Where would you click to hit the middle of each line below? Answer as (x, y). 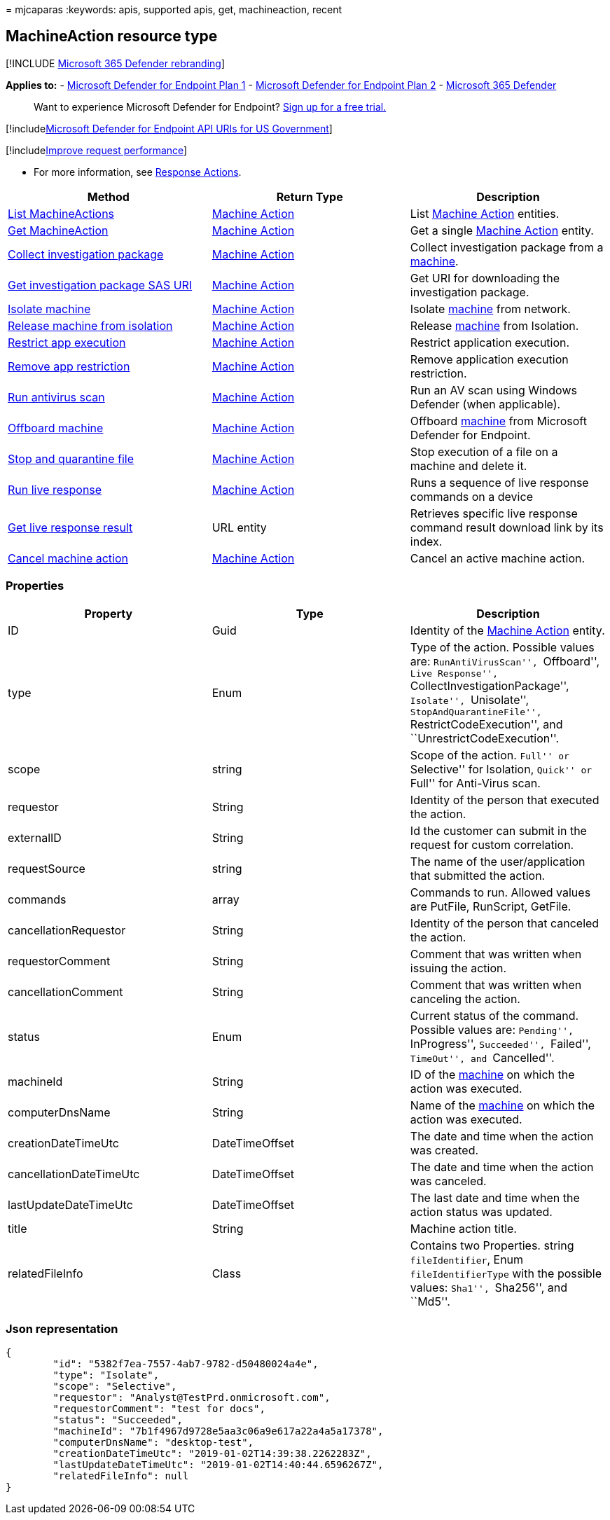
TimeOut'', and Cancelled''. (482, 1057)
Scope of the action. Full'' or (490, 755)
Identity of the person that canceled (505, 923)
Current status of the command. (494, 1015)
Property (109, 613)
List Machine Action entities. (485, 213)
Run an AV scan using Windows (493, 390)
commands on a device (471, 496)
